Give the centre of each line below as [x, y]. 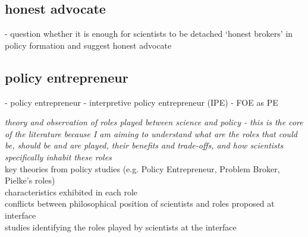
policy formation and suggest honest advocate [88, 45]
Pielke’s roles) [30, 180]
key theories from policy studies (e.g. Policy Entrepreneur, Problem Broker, [142, 168]
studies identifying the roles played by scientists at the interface [121, 227]
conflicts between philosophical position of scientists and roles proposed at [140, 203]
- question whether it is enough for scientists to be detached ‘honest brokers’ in [149, 34]
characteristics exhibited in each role [71, 192]
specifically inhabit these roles [58, 157]
